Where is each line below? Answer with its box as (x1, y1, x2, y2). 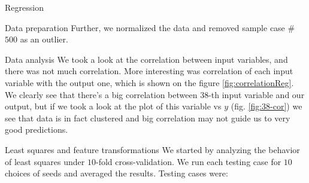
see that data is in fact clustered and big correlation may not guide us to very (5, 111, 290, 124)
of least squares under (5, 155, 85, 167)
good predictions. (5, 123, 68, 136)
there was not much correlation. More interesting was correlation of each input (5, 65, 293, 77)
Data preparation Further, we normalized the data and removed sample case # (5, 21, 295, 33)
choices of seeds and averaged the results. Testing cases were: (5, 167, 228, 179)
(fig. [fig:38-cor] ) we (231, 100, 302, 112)
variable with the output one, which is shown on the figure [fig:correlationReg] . (5, 76, 294, 89)
